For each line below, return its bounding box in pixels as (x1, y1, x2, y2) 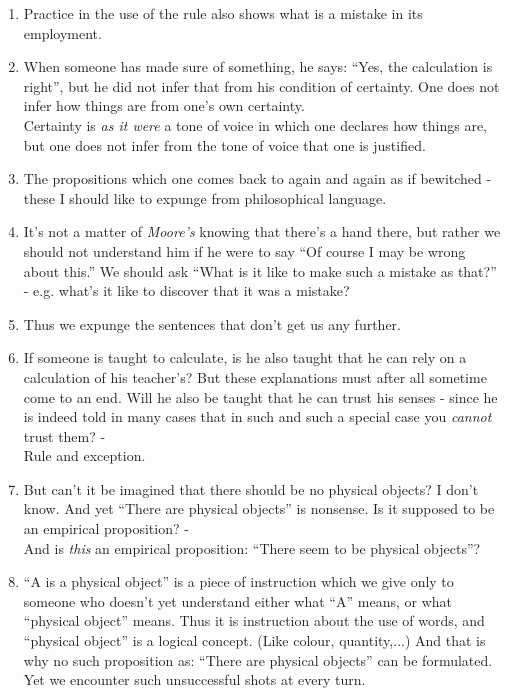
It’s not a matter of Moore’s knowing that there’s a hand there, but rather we (23, 221, 501, 242)
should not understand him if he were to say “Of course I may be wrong (23, 240, 466, 261)
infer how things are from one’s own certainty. (23, 95, 305, 116)
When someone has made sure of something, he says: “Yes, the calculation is (23, 56, 493, 77)
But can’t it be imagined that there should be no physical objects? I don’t (23, 478, 479, 499)
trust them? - (23, 425, 106, 446)
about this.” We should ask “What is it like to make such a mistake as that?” (23, 260, 497, 281)
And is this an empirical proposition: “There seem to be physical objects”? (23, 537, 481, 558)
